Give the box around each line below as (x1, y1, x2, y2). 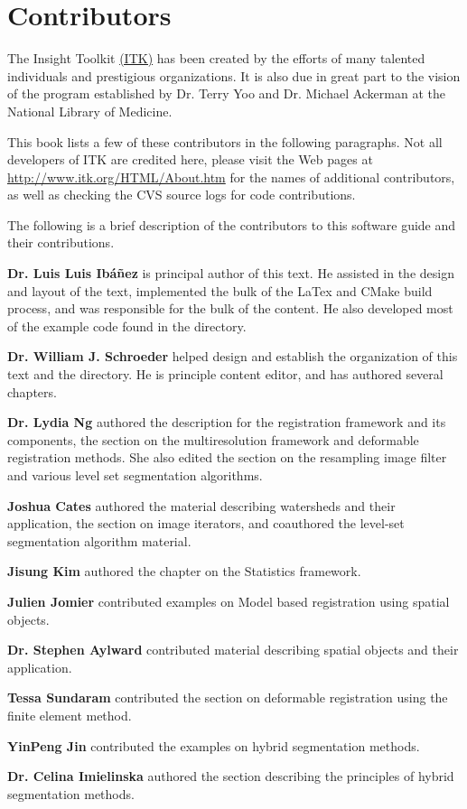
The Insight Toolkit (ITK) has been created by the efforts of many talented (7, 49, 425, 68)
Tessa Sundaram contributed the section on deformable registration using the (7, 688, 448, 707)
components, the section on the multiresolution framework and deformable (7, 430, 419, 449)
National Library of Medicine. (7, 101, 173, 120)
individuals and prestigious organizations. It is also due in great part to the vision (7, 66, 461, 85)
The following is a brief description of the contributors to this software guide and (7, 215, 456, 234)
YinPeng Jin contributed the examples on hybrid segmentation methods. (7, 736, 420, 755)
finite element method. (7, 705, 132, 724)
